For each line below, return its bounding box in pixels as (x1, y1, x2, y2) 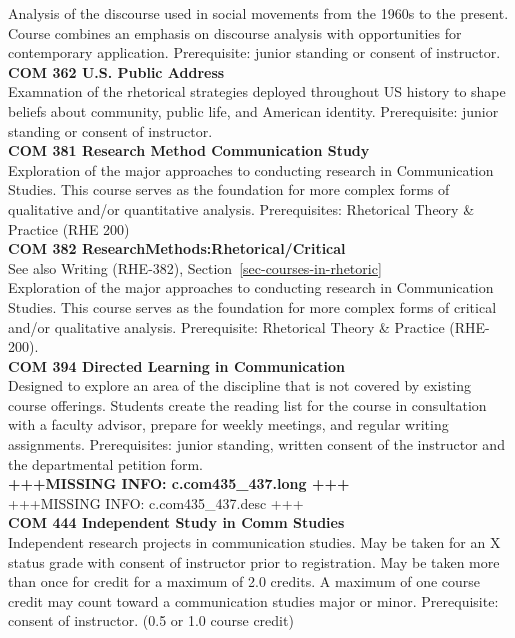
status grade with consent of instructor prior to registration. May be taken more (8, 551, 500, 572)
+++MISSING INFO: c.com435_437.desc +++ (8, 492, 304, 513)
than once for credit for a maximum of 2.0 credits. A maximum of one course (8, 571, 481, 592)
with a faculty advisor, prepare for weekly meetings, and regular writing (8, 414, 449, 435)
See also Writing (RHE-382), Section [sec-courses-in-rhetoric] (8, 257, 382, 278)
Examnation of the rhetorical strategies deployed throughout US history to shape (8, 81, 506, 102)
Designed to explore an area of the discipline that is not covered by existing (8, 375, 471, 396)
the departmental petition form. (8, 453, 203, 474)
